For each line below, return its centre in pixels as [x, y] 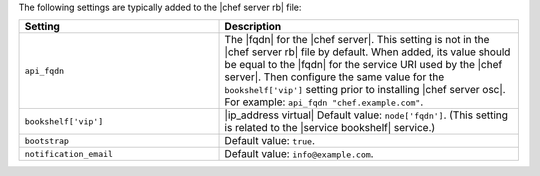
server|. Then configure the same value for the [334, 77]
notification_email [69, 153]
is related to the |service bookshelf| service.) [330, 128]
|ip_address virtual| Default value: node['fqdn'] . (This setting [366, 115]
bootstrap [47, 140]
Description [253, 27]
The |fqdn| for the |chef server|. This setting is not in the [357, 40]
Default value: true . [269, 141]
